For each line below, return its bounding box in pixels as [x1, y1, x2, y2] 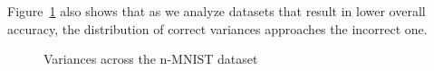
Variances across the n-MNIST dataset [43, 49, 258, 68]
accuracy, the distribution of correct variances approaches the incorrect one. [7, 19, 428, 38]
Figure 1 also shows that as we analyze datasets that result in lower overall [7, 2, 426, 20]
